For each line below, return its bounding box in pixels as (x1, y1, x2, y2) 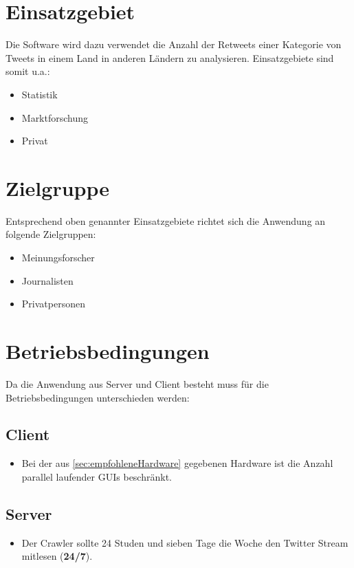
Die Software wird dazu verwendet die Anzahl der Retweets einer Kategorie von (5, 37, 342, 52)
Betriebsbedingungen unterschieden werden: (5, 390, 190, 404)
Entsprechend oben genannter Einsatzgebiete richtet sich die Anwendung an (5, 213, 326, 228)
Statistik (21, 87, 58, 101)
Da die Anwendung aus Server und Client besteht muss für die (5, 376, 269, 391)
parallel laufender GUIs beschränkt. (21, 469, 172, 483)
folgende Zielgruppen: (5, 227, 96, 241)
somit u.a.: (5, 64, 50, 78)
